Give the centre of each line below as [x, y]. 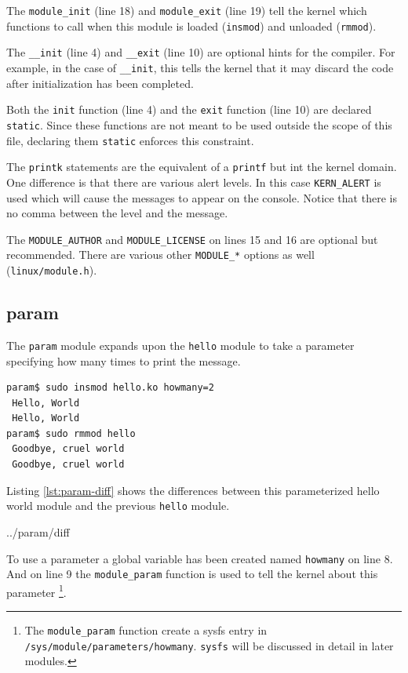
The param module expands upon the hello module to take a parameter [180, 345]
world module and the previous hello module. [118, 506]
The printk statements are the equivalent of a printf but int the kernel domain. [202, 167]
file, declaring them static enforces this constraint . [130, 140]
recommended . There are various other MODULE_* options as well [160, 255]
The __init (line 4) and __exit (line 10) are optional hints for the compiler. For [201, 52]
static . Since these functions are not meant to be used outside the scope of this [199, 124]
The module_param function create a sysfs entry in [146, 630]
